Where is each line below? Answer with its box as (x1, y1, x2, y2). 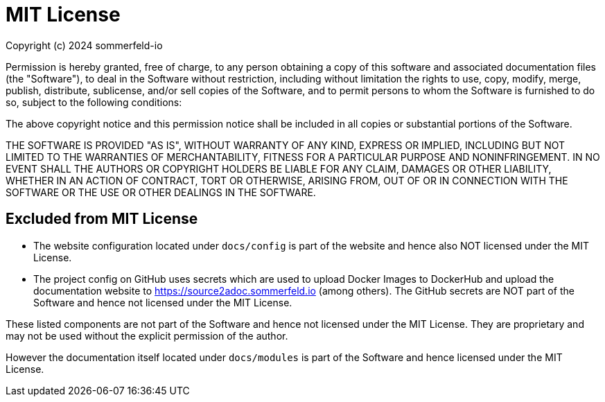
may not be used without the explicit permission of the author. (6, 329, 288, 342)
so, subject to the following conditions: (6, 96, 182, 108)
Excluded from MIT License (6, 210, 198, 228)
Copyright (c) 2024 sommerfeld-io (6, 39, 163, 51)
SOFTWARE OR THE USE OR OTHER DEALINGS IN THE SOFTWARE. (6, 186, 316, 198)
